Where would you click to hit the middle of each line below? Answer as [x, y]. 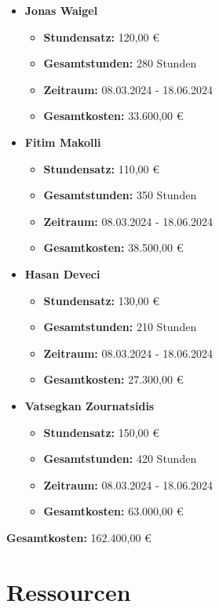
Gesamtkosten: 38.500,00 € [113, 248]
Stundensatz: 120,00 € [102, 36]
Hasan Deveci [62, 273]
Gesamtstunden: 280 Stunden [120, 63]
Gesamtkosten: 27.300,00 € [113, 379]
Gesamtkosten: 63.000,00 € [113, 511]
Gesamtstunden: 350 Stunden [120, 195]
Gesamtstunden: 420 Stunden [120, 459]
